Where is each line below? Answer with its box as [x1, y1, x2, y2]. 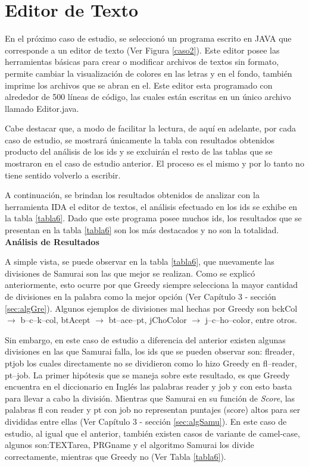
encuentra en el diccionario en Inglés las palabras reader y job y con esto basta [5, 380, 292, 393]
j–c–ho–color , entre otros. [205, 314, 297, 326]
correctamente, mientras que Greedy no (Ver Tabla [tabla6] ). [5, 450, 226, 462]
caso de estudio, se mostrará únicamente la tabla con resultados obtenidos [5, 133, 274, 146]
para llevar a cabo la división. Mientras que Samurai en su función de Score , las [5, 391, 295, 404]
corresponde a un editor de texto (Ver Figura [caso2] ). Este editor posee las [5, 43, 280, 56]
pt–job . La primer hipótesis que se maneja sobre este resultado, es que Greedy [5, 368, 290, 381]
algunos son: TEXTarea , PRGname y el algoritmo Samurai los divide [5, 438, 254, 451]
